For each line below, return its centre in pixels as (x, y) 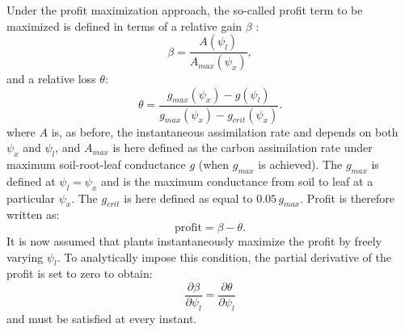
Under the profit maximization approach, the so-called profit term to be (185, 10)
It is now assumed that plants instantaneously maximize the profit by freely (194, 240)
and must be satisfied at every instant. (102, 318)
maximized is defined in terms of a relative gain (124, 25)
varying (25, 256)
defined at (31, 181)
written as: (33, 214)
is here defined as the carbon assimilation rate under (243, 147)
